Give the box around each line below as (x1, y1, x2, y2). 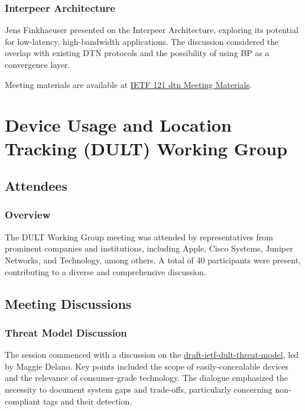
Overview (5, 207, 51, 222)
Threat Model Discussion (5, 325, 127, 340)
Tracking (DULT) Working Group (5, 136, 288, 160)
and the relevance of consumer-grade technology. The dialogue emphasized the (5, 371, 288, 384)
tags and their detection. (43, 394, 132, 407)
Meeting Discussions (5, 294, 132, 312)
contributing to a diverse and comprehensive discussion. (5, 265, 206, 278)
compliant (5, 394, 41, 407)
